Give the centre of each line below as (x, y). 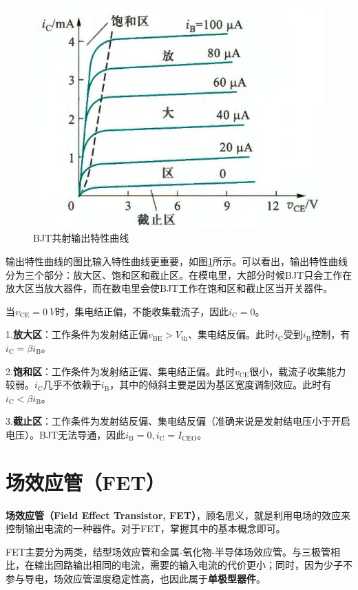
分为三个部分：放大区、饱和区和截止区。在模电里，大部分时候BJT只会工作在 (179, 274)
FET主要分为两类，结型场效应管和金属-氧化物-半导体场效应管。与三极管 (168, 551)
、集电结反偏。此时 (231, 334)
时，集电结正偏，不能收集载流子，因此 (142, 311)
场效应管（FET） (85, 482)
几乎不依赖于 (72, 384)
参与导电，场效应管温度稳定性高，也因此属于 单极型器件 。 (136, 578)
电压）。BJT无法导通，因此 (66, 434)
